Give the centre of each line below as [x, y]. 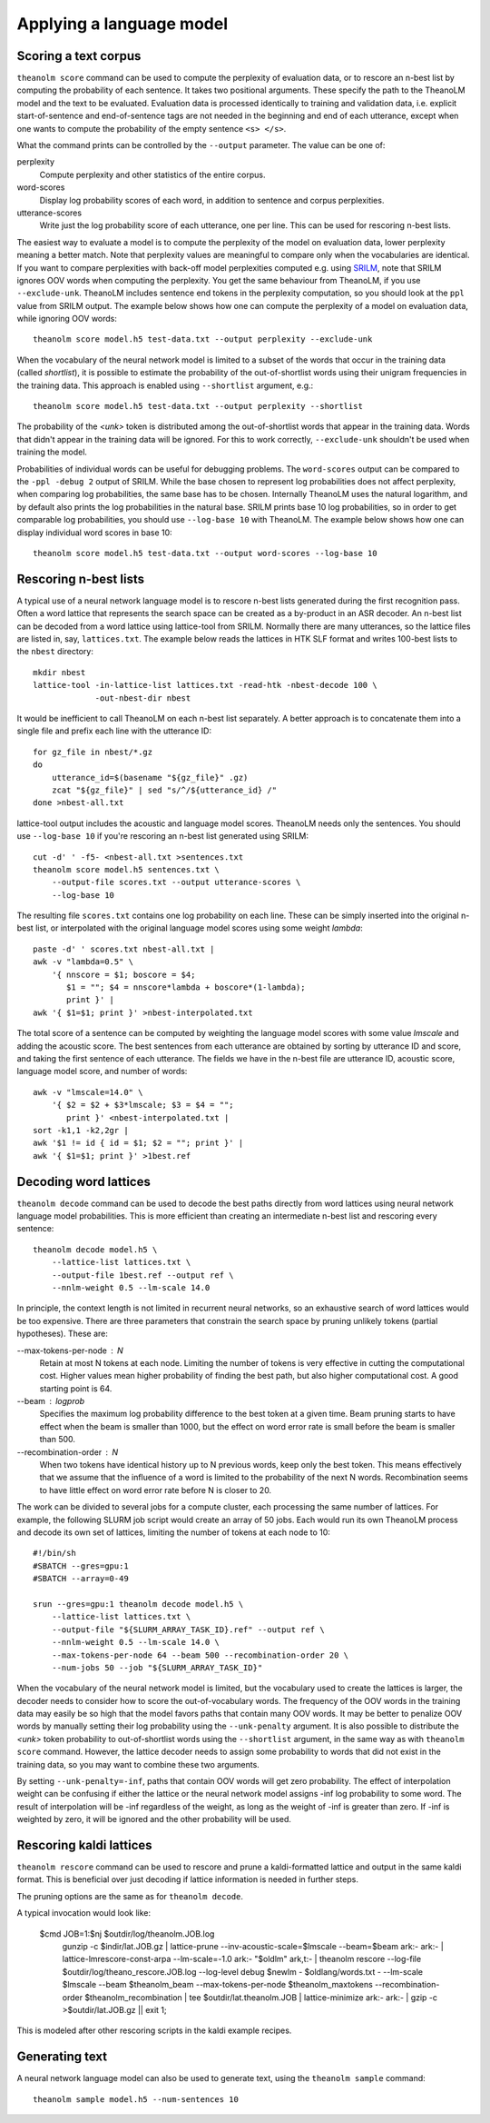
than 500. [58, 1440]
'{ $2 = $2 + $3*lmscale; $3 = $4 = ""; [143, 1105]
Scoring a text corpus [79, 56]
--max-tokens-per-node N [70, 1351]
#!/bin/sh [54, 1553]
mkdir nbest [59, 672]
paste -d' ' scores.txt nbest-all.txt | [124, 949]
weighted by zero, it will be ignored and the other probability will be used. [154, 1819]
